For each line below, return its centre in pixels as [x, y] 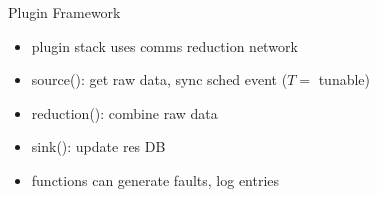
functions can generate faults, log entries [155, 179]
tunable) [344, 79]
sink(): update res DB [98, 146]
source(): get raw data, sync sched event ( [159, 79]
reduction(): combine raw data [124, 112]
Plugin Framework [64, 12]
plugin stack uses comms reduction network [164, 45]
